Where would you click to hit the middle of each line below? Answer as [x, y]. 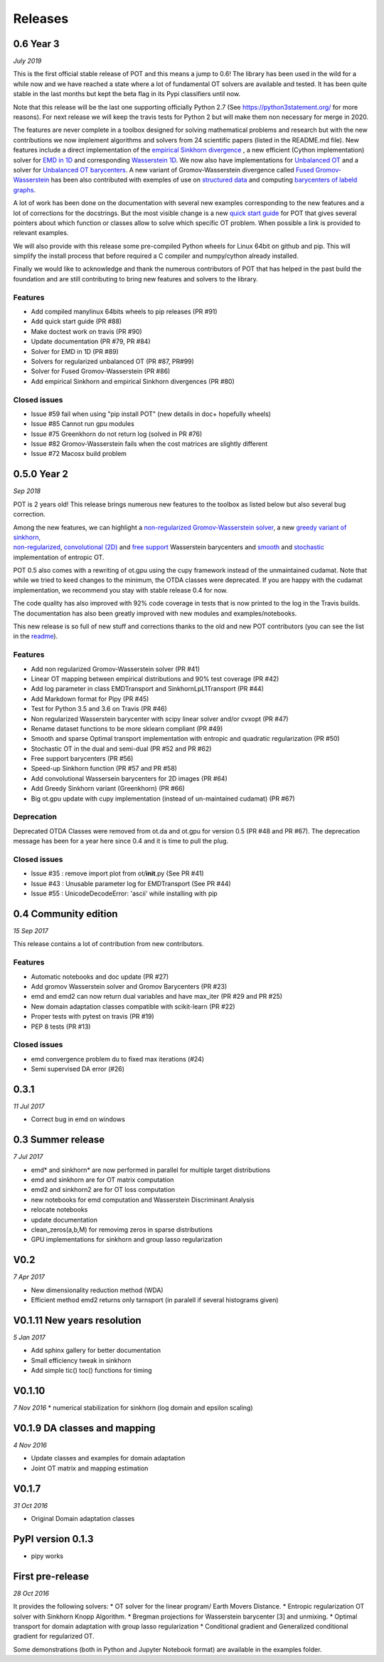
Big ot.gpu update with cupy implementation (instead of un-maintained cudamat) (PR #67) [163, 799]
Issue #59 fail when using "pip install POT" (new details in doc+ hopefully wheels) [151, 414]
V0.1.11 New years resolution [77, 1320]
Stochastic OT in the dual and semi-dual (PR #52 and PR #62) [121, 749]
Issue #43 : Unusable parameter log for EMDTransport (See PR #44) [131, 883]
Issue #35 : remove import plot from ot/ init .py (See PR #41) [117, 873]
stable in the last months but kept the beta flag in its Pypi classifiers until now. [127, 94]
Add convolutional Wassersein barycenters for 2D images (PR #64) [129, 778]
